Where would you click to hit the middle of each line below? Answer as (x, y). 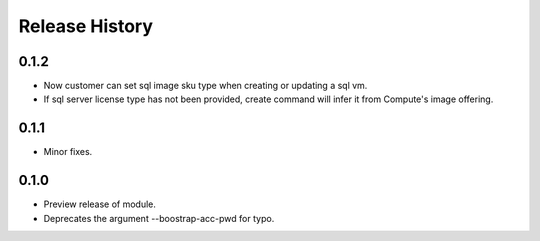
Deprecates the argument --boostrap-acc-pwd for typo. (159, 218)
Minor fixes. (68, 152)
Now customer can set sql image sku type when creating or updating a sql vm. (205, 86)
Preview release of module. (100, 204)
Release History (86, 26)
